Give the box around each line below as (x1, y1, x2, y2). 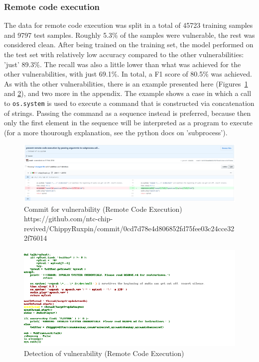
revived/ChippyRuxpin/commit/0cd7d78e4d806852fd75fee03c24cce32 (24, 223, 235, 233)
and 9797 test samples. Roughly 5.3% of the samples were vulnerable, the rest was (4, 29, 255, 40)
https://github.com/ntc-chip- (24, 213, 113, 224)
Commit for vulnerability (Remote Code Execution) (24, 203, 182, 214)
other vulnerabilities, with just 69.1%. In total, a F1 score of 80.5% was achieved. (4, 69, 252, 79)
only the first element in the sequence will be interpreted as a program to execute (4, 117, 253, 128)
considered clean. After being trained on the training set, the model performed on (4, 39, 254, 50)
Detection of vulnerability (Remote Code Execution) (24, 348, 184, 358)
